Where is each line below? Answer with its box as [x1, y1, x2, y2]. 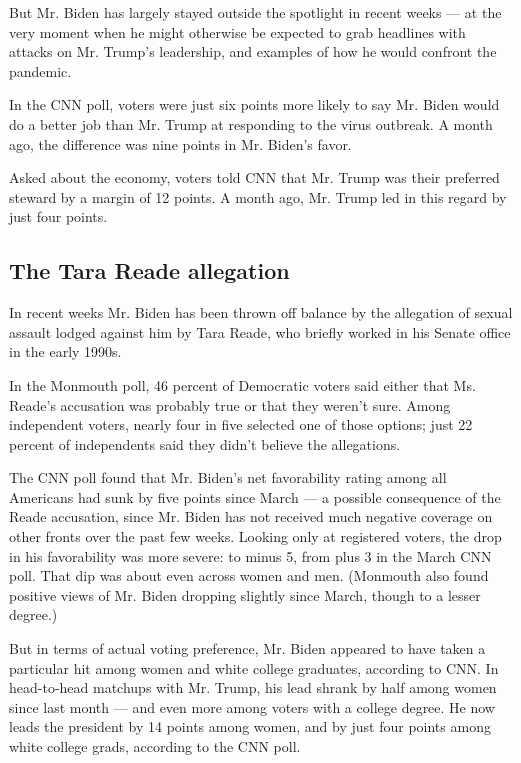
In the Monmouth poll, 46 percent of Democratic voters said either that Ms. [9, 374, 476, 395]
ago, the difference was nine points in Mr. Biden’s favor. [9, 133, 352, 154]
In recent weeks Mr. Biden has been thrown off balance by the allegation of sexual [9, 302, 513, 323]
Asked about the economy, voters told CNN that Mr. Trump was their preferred [9, 167, 500, 188]
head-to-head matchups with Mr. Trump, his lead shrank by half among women [9, 677, 497, 698]
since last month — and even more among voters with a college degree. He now [9, 696, 495, 717]
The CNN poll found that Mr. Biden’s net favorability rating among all [9, 467, 447, 488]
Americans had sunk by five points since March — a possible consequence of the [9, 486, 501, 507]
